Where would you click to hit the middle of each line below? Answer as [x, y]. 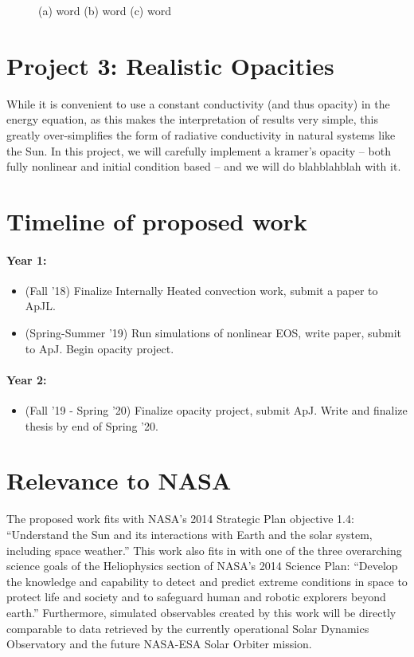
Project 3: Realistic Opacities [170, 65]
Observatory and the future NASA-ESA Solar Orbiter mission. [159, 644]
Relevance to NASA [119, 480]
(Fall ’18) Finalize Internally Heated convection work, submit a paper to [201, 290]
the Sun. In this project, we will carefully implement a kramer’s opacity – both [199, 150]
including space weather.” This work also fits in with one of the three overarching [204, 550]
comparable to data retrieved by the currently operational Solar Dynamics [188, 628]
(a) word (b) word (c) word [105, 10]
